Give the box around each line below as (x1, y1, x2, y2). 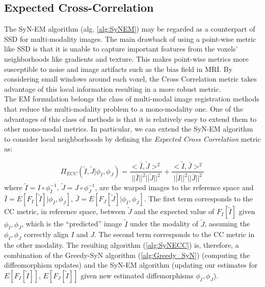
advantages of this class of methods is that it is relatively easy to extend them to (4, 113, 257, 124)
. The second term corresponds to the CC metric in (94, 229, 255, 240)
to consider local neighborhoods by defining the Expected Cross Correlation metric (4, 133, 261, 144)
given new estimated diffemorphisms (81, 270, 194, 280)
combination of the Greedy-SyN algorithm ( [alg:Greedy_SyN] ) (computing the (4, 249, 250, 260)
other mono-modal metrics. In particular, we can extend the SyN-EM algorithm (4, 123, 253, 134)
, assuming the (204, 218, 250, 229)
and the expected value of (134, 206, 215, 217)
